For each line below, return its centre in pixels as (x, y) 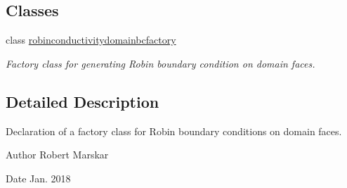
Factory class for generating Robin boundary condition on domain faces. (161, 63)
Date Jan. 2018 (38, 178)
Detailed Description (83, 101)
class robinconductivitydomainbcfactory (91, 40)
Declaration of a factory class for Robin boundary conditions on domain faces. (174, 131)
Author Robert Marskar (57, 155)
